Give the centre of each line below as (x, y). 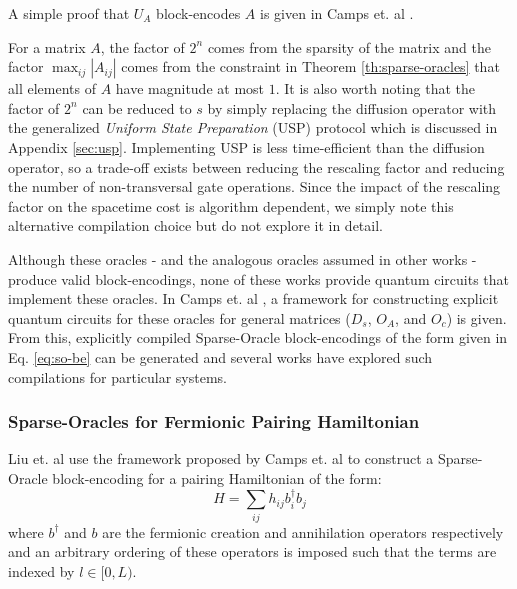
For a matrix (47, 46)
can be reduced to (137, 107)
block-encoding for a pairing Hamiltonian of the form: (217, 477)
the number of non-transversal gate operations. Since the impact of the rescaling (254, 186)
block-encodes (198, 13)
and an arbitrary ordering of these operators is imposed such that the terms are (252, 551)
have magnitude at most (190, 88)
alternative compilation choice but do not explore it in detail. (195, 225)
